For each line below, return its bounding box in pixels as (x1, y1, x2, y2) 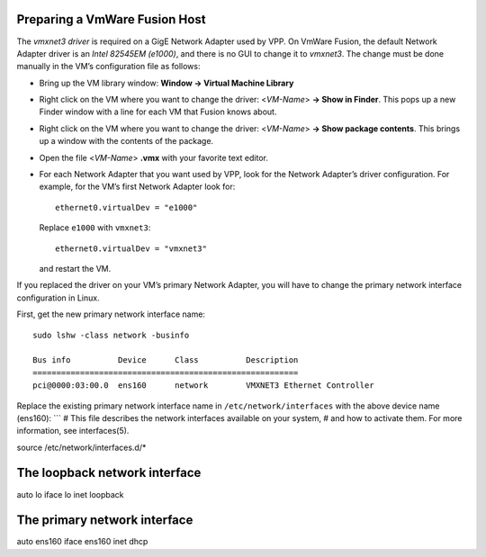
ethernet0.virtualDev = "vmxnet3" (55, 243, 207, 254)
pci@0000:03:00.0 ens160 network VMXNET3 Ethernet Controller (32, 381, 374, 391)
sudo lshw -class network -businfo (32, 329, 190, 340)
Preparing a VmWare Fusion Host (16, 12, 206, 27)
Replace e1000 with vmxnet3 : (39, 222, 151, 233)
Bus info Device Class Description (32, 355, 299, 365)
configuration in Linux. (16, 292, 100, 303)
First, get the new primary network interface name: (16, 309, 206, 319)
